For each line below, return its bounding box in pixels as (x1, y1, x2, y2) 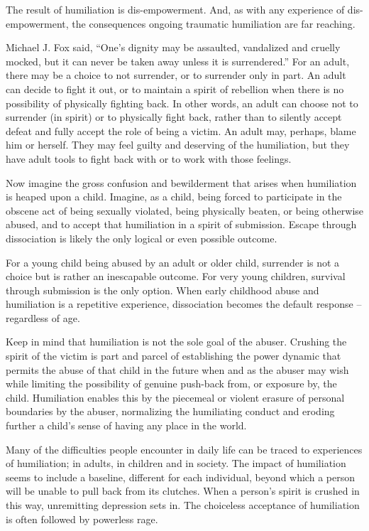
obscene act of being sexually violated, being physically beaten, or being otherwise (6, 203, 364, 218)
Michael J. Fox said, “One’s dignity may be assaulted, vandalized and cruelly (6, 40, 341, 55)
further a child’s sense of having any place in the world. (6, 418, 247, 433)
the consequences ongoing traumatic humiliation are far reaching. (72, 16, 356, 31)
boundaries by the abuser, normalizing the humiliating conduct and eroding (6, 404, 335, 419)
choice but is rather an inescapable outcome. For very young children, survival (6, 269, 346, 284)
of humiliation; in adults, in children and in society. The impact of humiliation (6, 456, 346, 471)
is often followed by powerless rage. (6, 511, 158, 526)
